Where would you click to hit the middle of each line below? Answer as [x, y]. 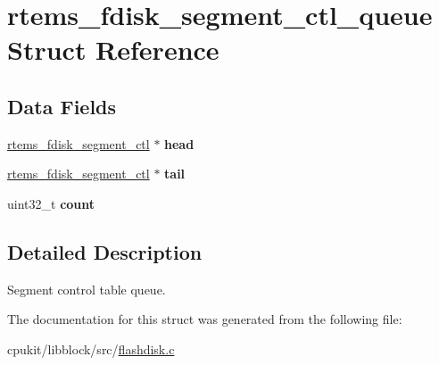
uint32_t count [51, 203]
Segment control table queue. [87, 289]
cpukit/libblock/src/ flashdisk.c [91, 348]
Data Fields [62, 106]
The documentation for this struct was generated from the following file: [205, 319]
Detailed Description [105, 251]
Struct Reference [113, 50]
